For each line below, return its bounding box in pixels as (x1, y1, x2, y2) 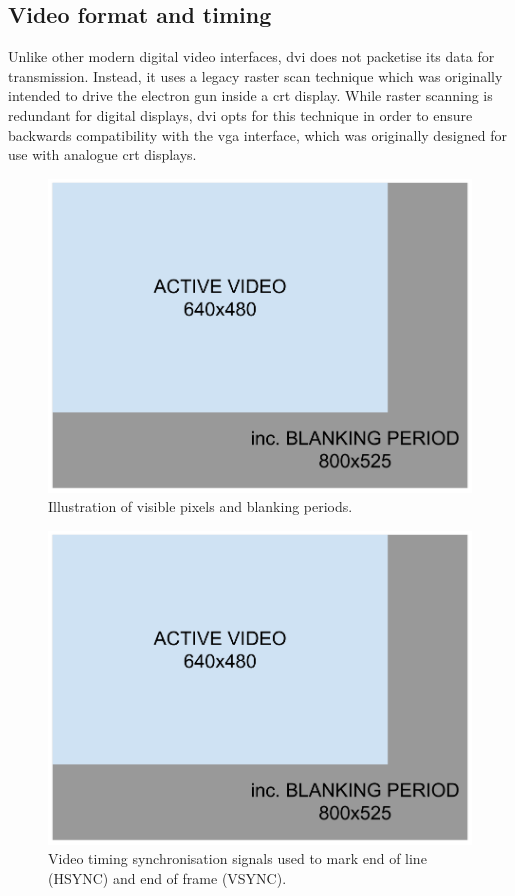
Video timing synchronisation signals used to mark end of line (48, 848, 427, 869)
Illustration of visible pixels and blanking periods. (48, 496, 353, 517)
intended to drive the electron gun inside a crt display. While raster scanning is (8, 85, 493, 106)
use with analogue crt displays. (8, 144, 197, 165)
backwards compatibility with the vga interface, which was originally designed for (8, 124, 507, 145)
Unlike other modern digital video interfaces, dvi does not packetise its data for (8, 46, 495, 67)
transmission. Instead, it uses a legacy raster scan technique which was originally (8, 65, 503, 86)
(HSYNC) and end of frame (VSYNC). (48, 867, 287, 888)
